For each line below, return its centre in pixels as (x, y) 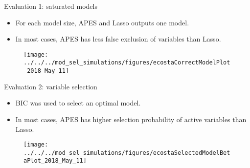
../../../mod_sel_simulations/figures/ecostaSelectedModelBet (127, 153)
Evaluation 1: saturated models (51, 6)
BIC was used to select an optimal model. (78, 103)
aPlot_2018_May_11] (55, 161)
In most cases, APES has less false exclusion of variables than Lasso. (118, 39)
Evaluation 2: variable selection (51, 86)
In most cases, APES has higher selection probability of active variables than (131, 119)
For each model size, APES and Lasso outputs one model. (102, 22)
